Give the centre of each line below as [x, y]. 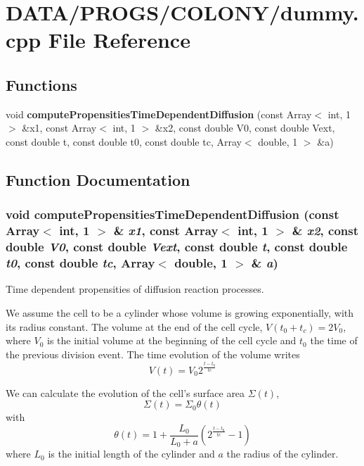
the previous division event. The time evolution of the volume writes [153, 354]
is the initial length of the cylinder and [131, 454]
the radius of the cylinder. [282, 454]
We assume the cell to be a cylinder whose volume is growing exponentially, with [180, 312]
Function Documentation [98, 179]
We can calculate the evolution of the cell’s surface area [125, 392]
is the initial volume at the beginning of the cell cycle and [172, 340]
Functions [41, 84]
